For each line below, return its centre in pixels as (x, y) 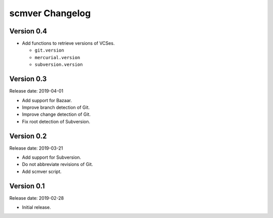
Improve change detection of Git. (56, 114)
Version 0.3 (28, 79)
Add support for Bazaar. (47, 100)
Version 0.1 (27, 186)
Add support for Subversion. (52, 157)
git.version (49, 50)
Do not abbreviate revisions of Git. (58, 164)
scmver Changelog (50, 13)
